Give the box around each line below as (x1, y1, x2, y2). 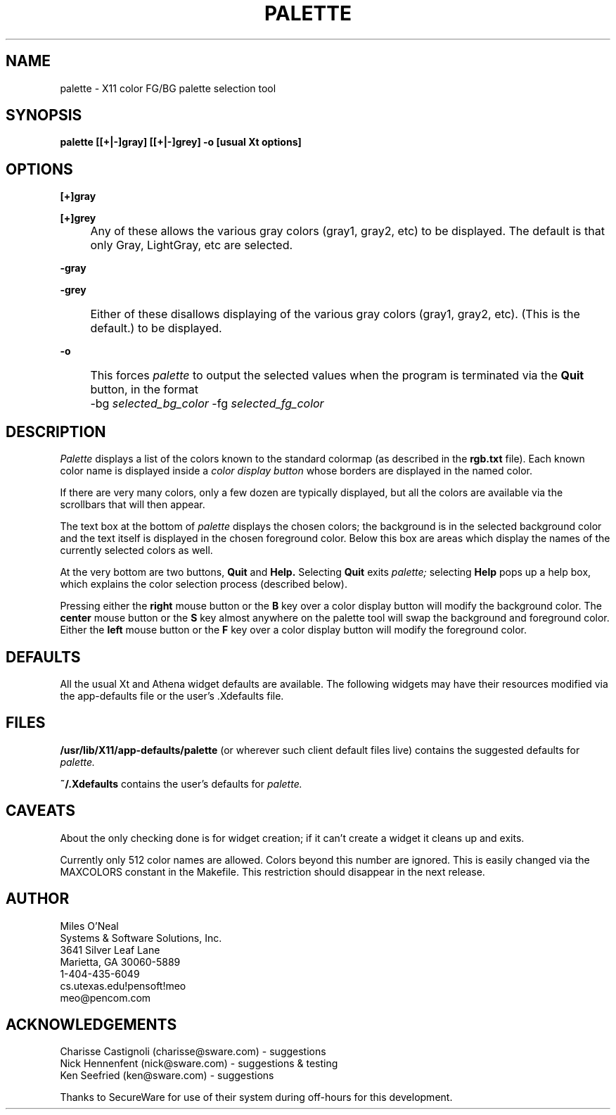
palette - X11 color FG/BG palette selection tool (60, 82, 276, 94)
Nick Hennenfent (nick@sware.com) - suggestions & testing (60, 1057, 338, 1070)
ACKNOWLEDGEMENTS (6, 1015, 177, 1033)
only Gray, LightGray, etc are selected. (90, 238, 293, 253)
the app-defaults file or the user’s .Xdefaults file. (60, 689, 284, 702)
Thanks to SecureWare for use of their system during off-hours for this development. (60, 1091, 453, 1104)
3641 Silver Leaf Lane (60, 943, 160, 956)
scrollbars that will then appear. (60, 498, 205, 511)
